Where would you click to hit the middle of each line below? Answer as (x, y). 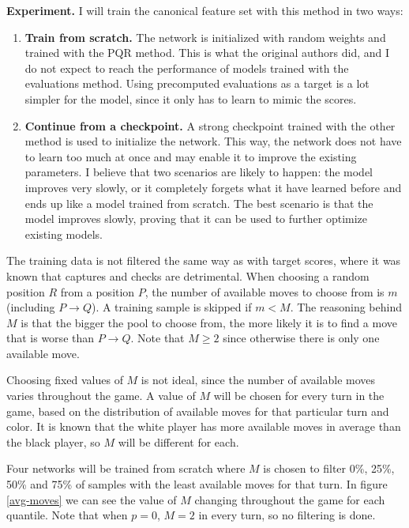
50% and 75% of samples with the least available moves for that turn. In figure (197, 484)
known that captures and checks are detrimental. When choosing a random (188, 275)
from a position (98, 291)
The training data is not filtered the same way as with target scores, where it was (204, 260)
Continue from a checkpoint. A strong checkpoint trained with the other (210, 125)
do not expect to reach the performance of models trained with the (187, 68)
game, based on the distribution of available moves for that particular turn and (198, 411)
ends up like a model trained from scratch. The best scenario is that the (199, 203)
